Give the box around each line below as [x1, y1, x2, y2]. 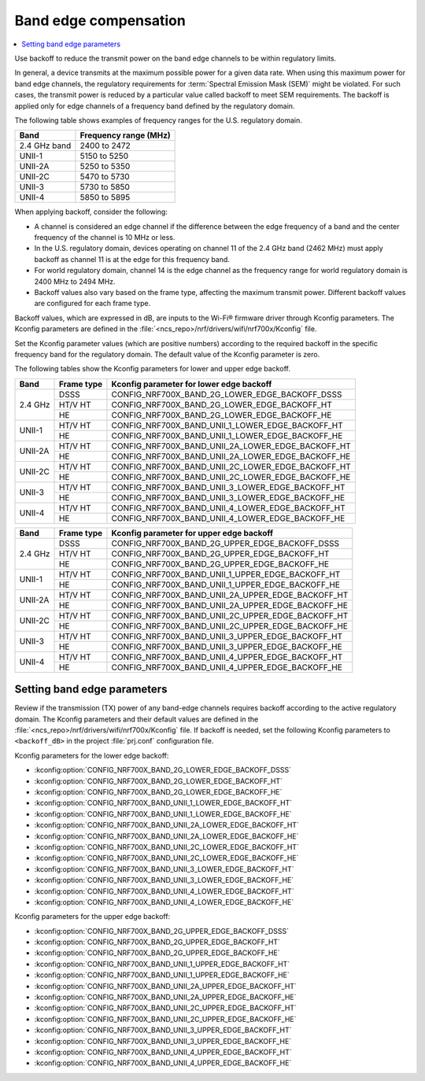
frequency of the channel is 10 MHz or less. [34, 233, 176, 242]
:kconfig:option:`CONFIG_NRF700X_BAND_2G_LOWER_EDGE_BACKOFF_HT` [34, 776, 283, 786]
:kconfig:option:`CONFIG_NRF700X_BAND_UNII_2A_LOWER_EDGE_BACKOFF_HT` [34, 821, 299, 830]
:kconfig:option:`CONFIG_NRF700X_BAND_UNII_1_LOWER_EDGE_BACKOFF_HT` [34, 799, 293, 808]
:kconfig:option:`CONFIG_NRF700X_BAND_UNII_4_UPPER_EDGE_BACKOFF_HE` [34, 1058, 292, 1068]
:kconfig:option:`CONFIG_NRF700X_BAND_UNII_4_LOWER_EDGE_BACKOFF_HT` [34, 886, 294, 896]
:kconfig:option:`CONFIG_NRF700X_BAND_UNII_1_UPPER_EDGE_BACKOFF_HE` [34, 970, 290, 980]
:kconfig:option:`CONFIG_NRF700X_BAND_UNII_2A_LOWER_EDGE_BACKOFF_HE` [34, 831, 299, 841]
